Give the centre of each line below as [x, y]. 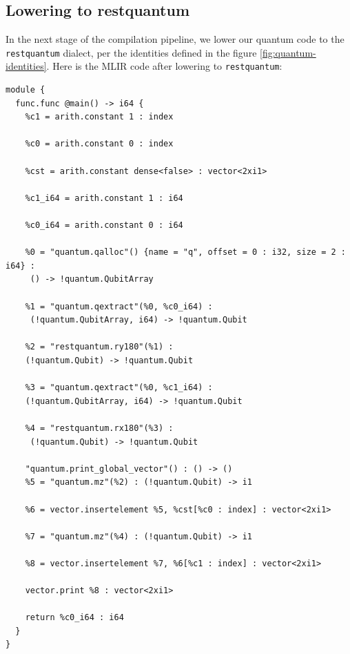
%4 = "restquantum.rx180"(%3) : [99, 428]
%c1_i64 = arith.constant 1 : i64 [104, 198]
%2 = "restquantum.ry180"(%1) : [99, 347]
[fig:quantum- [288, 52]
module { [25, 90]
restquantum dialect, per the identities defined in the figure [131, 52]
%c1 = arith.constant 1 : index [99, 117]
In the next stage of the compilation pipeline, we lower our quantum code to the [175, 39]
